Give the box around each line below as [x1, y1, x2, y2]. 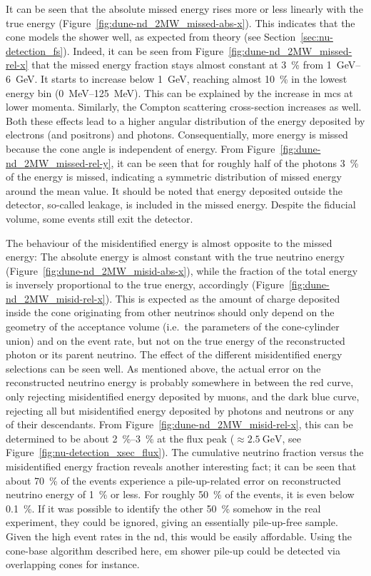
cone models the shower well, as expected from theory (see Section [6, 29, 296, 44]
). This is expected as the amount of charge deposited [105, 290, 340, 305]
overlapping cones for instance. [6, 557, 140, 572]
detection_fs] [6, 43, 63, 58]
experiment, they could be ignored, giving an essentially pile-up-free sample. [6, 515, 338, 530]
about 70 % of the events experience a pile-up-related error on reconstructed [6, 473, 341, 487]
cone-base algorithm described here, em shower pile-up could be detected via [6, 542, 340, 557]
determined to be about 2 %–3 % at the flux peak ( [6, 430, 235, 445]
